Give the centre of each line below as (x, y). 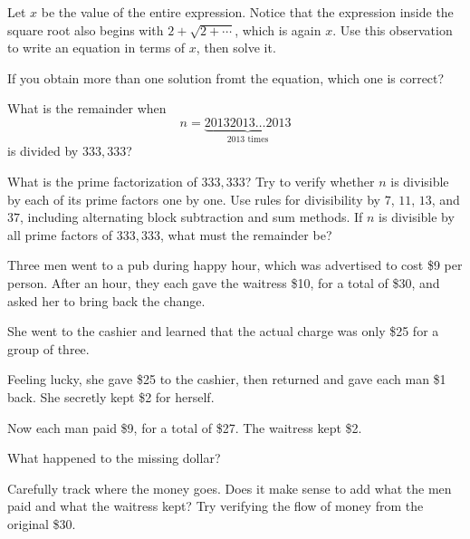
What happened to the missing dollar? (114, 458)
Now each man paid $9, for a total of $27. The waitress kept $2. (185, 427)
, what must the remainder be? (246, 234)
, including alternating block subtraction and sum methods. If (192, 217)
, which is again (278, 29)
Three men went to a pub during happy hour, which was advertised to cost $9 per (235, 265)
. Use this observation (393, 29)
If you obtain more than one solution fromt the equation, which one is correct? (226, 77)
